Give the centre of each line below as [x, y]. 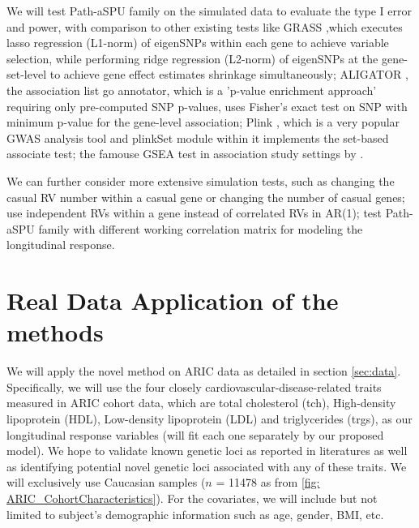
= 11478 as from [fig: [268, 482]
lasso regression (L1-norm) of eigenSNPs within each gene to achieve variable [198, 43]
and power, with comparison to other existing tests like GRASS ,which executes [205, 26]
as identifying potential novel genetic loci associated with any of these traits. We [207, 466]
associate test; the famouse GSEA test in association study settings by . [185, 154]
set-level [27, 74]
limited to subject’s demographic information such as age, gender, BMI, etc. [195, 514]
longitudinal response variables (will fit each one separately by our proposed [195, 434]
